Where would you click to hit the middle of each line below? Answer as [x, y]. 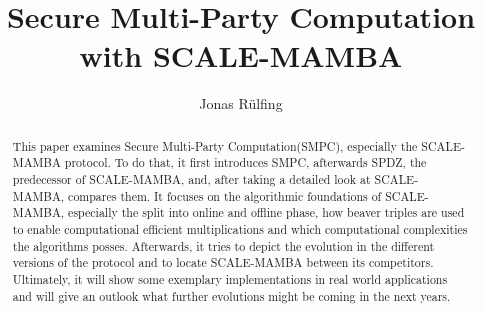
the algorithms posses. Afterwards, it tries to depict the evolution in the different [223, 245]
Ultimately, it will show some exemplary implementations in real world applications [230, 278]
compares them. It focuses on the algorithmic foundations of [225, 195]
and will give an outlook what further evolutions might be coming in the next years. [231, 295]
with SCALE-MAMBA [241, 55]
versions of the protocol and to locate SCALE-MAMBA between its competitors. [223, 262]
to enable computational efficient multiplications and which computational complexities [240, 228]
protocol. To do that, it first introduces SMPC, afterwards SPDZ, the [245, 162]
